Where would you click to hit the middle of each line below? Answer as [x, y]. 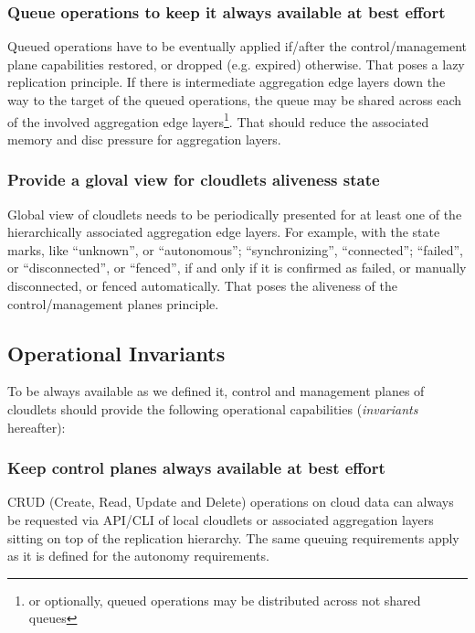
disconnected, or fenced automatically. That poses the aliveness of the [203, 286]
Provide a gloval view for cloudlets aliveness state [194, 180]
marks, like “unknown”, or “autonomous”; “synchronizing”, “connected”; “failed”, [235, 249]
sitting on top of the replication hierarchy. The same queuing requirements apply [233, 537]
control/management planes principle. [113, 303]
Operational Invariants [116, 353]
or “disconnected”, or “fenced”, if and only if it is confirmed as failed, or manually [237, 268]
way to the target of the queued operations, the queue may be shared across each [235, 100]
